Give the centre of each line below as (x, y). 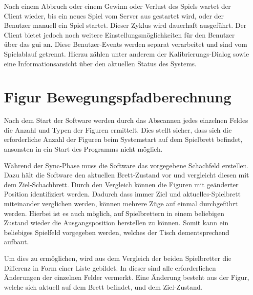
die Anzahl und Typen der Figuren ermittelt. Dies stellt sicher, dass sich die (118, 129)
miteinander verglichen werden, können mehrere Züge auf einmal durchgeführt (121, 204)
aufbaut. (16, 242)
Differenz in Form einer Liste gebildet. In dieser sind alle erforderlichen (110, 267)
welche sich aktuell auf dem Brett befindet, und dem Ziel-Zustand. (103, 286)
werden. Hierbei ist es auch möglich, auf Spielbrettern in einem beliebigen (114, 213)
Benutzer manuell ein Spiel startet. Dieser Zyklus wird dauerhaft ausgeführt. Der (125, 25)
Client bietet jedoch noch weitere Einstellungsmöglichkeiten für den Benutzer (119, 34)
